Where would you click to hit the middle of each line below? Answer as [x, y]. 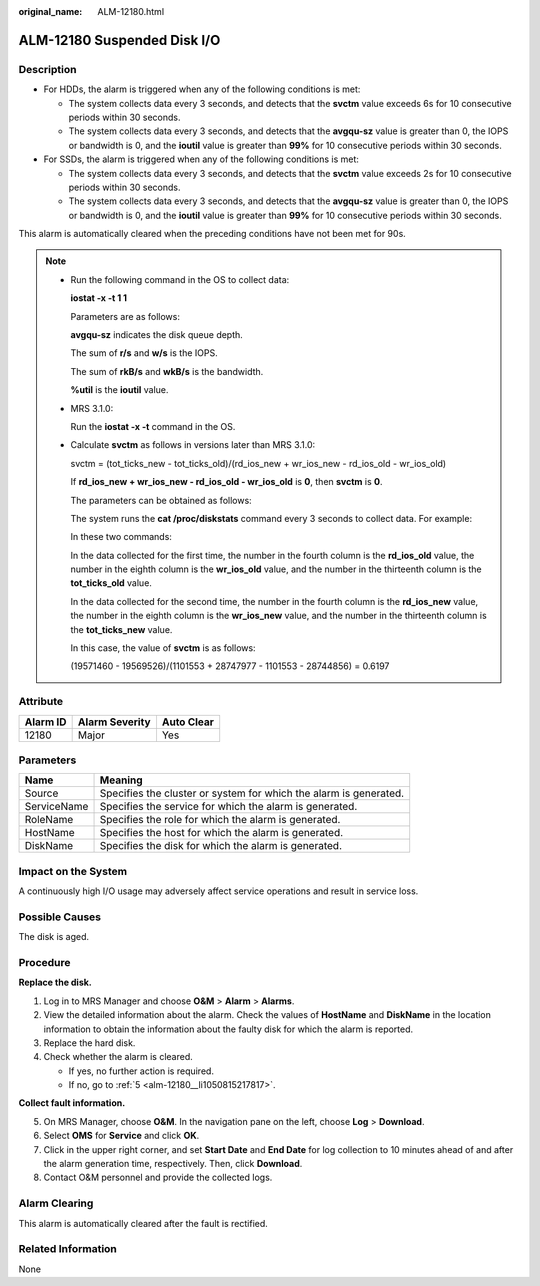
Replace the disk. [55, 982]
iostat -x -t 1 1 [99, 298]
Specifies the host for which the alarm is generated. [221, 833]
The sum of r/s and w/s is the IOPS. [144, 353]
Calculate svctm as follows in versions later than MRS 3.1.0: [193, 445]
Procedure [44, 962]
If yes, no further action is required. [141, 1071]
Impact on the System [73, 871]
